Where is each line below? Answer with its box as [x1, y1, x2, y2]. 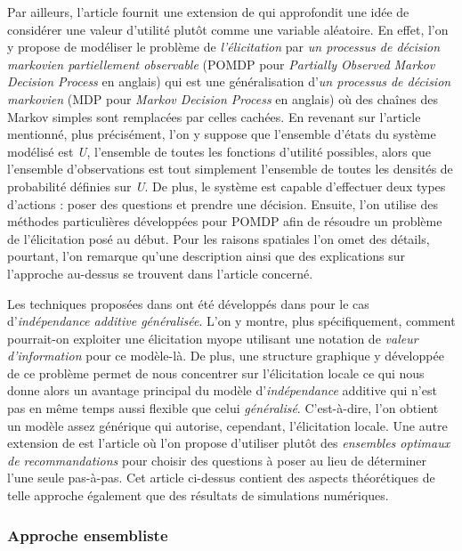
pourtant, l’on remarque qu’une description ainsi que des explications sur [7, 247, 406, 265]
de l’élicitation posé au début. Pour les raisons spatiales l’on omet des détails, [7, 229, 430, 247]
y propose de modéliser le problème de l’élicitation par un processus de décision [7, 37, 441, 56]
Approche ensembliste [7, 523, 168, 546]
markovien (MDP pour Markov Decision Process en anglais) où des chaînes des [7, 89, 438, 108]
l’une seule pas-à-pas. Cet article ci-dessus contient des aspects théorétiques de [7, 468, 435, 487]
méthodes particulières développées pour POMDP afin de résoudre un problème [7, 212, 442, 231]
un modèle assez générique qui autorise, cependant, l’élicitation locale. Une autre [7, 416, 448, 434]
